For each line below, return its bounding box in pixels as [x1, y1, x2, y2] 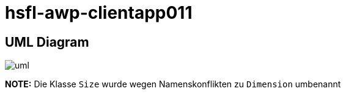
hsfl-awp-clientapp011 [5, 2, 193, 23]
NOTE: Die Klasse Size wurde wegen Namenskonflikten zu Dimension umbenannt [5, 79, 341, 90]
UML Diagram [5, 34, 89, 50]
